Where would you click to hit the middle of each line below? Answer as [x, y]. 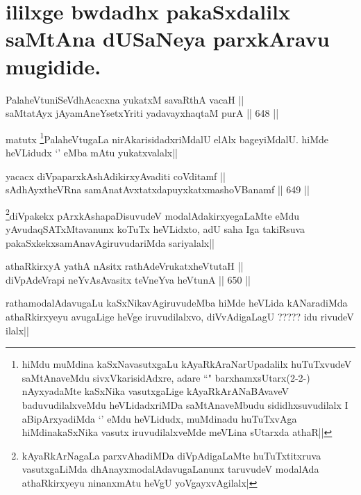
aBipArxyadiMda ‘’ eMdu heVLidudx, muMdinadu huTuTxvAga [159, 418]
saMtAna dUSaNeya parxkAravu [168, 39]
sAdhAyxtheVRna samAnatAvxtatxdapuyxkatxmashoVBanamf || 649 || [158, 189]
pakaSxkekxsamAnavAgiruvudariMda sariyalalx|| [110, 242]
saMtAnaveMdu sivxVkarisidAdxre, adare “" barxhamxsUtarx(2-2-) [166, 377]
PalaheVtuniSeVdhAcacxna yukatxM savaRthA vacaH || [125, 99]
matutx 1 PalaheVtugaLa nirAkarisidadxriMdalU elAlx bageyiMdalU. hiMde [167, 138]
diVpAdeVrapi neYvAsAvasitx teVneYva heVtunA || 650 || [128, 279]
